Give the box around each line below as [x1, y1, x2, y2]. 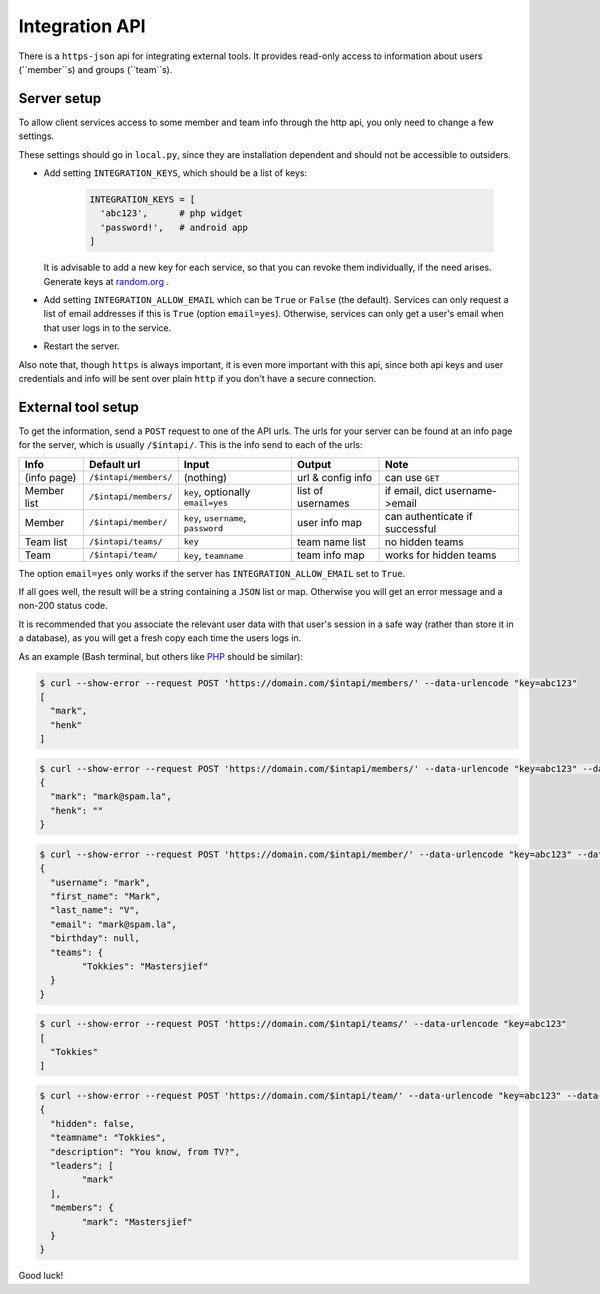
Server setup [18, 90, 102, 107]
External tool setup [18, 398, 140, 415]
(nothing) [183, 470, 227, 484]
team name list [296, 535, 367, 549]
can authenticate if [384, 509, 474, 523]
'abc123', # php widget [100, 208, 244, 219]
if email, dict [384, 483, 443, 497]
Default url [88, 457, 141, 471]
